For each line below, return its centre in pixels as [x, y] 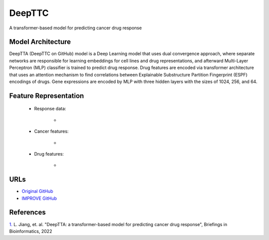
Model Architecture [40, 42]
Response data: [50, 109]
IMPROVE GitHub [39, 198]
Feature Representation [47, 96]
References [27, 212]
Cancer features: [52, 131]
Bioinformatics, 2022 [31, 231]
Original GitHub [37, 191]
